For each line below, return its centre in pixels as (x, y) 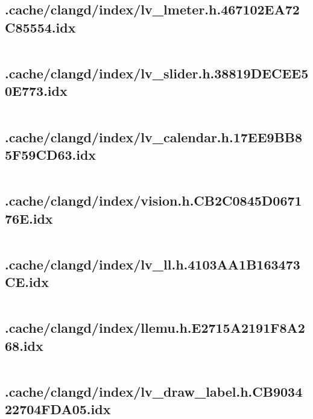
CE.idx (27, 282)
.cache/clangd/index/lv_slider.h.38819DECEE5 (157, 73)
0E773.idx (36, 91)
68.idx (24, 345)
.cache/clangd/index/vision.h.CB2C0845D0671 (153, 200)
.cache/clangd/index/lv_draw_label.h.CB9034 (154, 391)
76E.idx (29, 218)
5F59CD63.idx (51, 154)
